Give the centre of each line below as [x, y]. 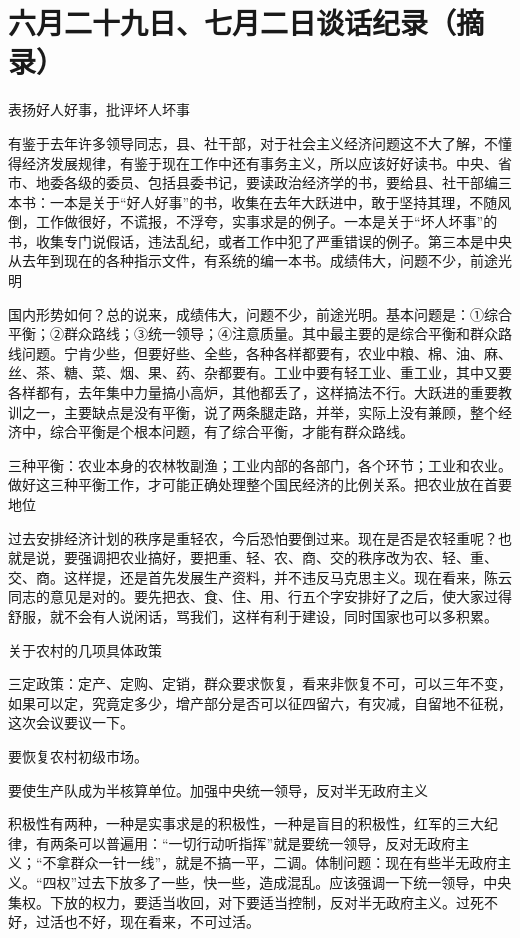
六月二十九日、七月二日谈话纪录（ [232, 22]
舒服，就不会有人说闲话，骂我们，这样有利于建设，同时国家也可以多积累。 [253, 615]
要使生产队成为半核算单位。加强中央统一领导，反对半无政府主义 [218, 789]
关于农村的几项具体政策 [85, 649]
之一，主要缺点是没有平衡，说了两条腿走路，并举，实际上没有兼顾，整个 [259, 411]
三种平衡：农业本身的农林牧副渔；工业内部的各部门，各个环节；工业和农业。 [260, 464]
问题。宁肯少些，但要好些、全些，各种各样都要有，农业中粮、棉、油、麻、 [266, 352]
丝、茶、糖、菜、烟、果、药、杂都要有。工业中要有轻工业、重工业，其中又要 [260, 372]
